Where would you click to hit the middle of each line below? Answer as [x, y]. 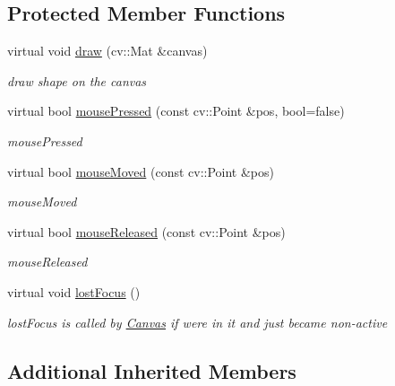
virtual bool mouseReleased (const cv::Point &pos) [146, 231]
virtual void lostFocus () [74, 291]
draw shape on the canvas [77, 80]
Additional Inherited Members [152, 370]
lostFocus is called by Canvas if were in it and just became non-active [197, 322]
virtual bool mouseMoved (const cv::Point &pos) [141, 171]
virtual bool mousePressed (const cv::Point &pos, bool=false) [176, 111]
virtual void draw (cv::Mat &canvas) [107, 51]
